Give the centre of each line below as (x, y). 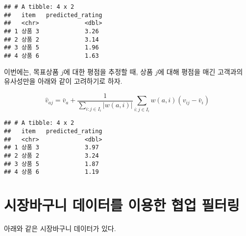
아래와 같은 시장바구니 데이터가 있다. (60, 228)
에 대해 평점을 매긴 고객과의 (200, 71)
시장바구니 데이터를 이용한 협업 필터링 (122, 205)
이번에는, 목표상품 (31, 71)
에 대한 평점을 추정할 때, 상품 (108, 71)
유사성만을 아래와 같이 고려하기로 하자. (63, 81)
